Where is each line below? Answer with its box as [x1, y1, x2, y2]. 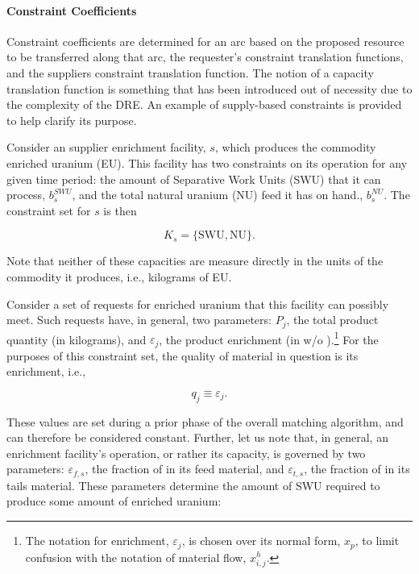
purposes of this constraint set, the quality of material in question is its [6, 347, 359, 364]
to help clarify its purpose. [6, 111, 137, 128]
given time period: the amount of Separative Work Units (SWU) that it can [6, 170, 381, 187]
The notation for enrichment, [25, 532, 169, 549]
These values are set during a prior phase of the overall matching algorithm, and [6, 413, 404, 430]
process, [6, 186, 46, 203]
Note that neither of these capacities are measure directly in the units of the [6, 252, 384, 269]
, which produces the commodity [214, 139, 376, 156]
